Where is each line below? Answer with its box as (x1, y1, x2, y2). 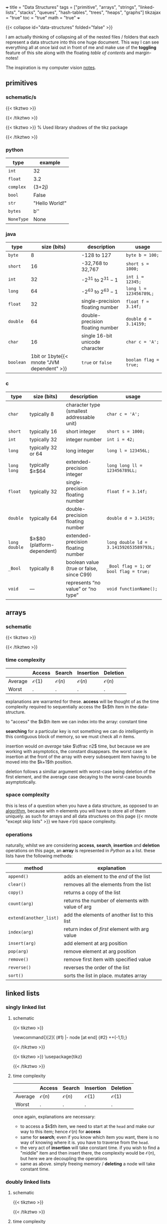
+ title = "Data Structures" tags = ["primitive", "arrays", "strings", (5, 4, 137, 10)
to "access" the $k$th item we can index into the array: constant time (5, 718, 148, 724)
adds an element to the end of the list (63, 873, 151, 880)
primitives (5, 79, 38, 87)
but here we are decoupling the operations (20, 1155, 108, 1162)
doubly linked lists (5, 1178, 51, 1185)
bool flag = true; (107, 569, 150, 574)
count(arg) (8, 901, 34, 907)
